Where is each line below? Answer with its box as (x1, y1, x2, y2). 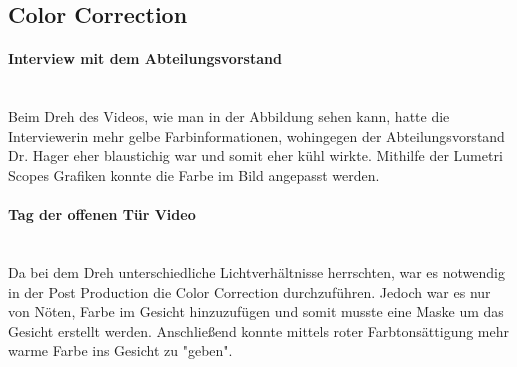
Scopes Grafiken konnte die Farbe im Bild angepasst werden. (8, 164, 380, 185)
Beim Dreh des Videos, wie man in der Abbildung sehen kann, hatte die (8, 106, 450, 127)
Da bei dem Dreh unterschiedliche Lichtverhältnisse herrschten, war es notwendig (8, 261, 505, 282)
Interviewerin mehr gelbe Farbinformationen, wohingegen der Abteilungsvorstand (8, 125, 505, 146)
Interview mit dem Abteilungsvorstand (8, 48, 282, 69)
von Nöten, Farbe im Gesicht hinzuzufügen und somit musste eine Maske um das (8, 301, 504, 322)
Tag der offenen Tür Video (8, 204, 196, 225)
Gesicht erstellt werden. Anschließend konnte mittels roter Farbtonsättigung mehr (8, 320, 510, 341)
